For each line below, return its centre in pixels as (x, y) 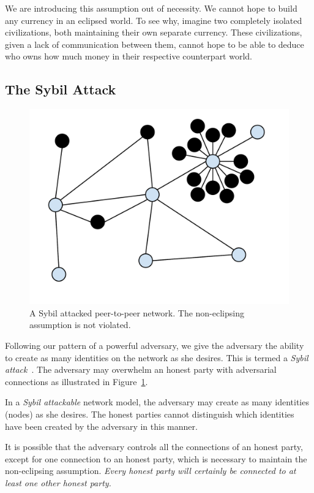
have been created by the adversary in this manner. (101, 426)
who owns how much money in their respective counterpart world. (129, 56)
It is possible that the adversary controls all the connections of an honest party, (154, 447)
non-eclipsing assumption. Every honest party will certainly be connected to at (151, 471)
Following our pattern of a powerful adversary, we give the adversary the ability (155, 345)
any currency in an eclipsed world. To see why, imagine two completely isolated (154, 20)
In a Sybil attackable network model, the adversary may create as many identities (157, 402)
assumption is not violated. (80, 325)
